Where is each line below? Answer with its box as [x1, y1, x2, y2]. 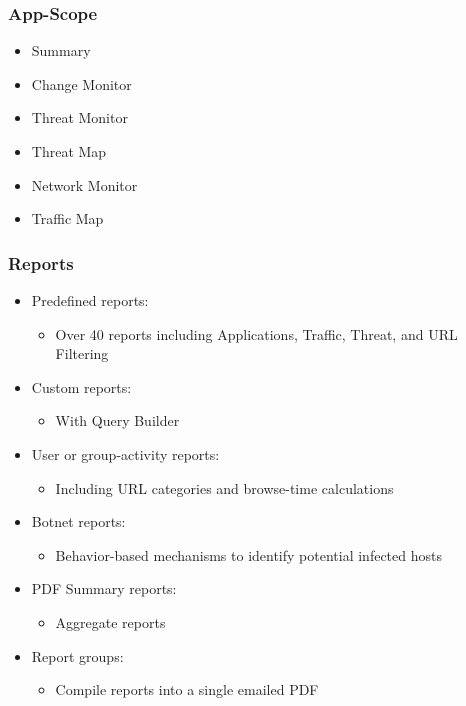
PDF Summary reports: [31, 578, 177, 599]
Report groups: [31, 645, 124, 666]
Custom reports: [31, 376, 132, 397]
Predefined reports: [31, 290, 149, 310]
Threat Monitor [31, 107, 128, 128]
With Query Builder [55, 410, 180, 431]
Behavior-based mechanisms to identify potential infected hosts [55, 544, 442, 565]
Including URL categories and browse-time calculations [55, 477, 394, 498]
